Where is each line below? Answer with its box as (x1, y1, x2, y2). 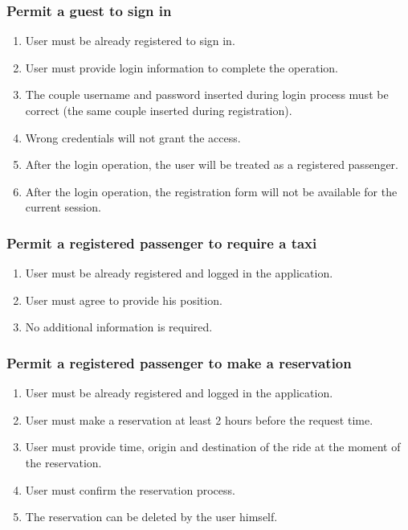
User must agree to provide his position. (25, 291, 222, 308)
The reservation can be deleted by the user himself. (25, 508, 278, 525)
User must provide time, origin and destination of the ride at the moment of (25, 438, 401, 455)
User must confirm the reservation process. (25, 481, 235, 498)
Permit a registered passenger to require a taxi (6, 232, 317, 253)
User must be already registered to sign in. (25, 32, 235, 49)
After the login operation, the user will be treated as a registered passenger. (25, 156, 398, 173)
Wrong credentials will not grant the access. (25, 129, 241, 146)
